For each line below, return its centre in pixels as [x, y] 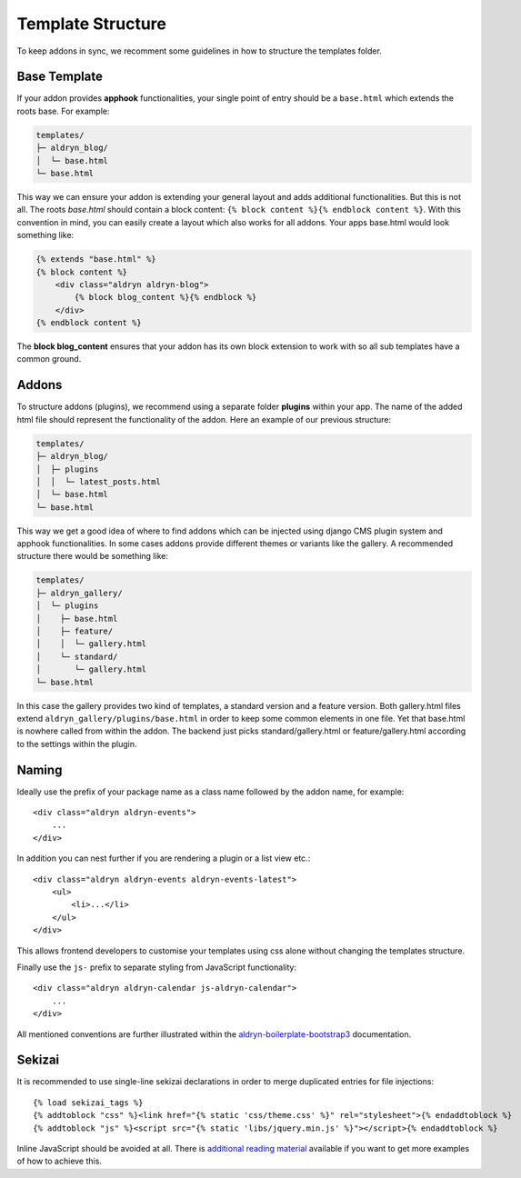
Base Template [60, 77]
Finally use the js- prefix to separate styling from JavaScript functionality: [157, 967]
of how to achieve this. [59, 1161]
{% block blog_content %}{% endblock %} [165, 297]
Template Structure [92, 24]
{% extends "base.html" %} [96, 260]
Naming [40, 769]
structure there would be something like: [92, 556]
